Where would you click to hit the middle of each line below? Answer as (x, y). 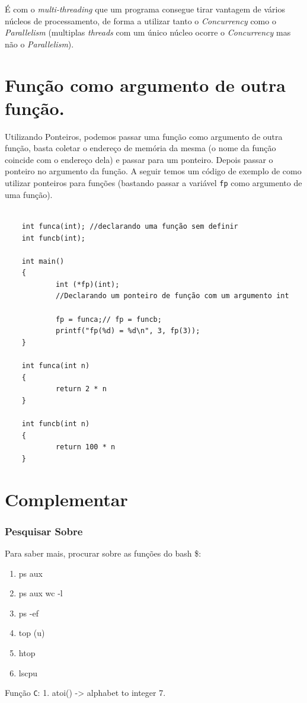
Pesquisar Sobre (44, 531)
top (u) (32, 633)
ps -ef (28, 613)
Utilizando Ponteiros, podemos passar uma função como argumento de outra (144, 136)
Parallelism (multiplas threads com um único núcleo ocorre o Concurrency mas (148, 32)
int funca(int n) (56, 366)
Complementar (66, 499)
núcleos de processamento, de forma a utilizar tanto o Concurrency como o (140, 20)
